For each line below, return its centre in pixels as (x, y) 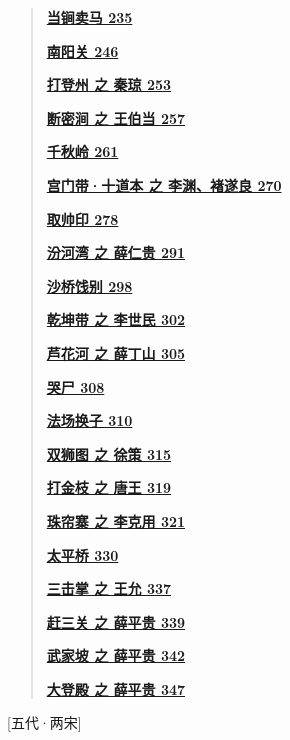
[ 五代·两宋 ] (44, 722)
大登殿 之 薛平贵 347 (116, 688)
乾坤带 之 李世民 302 (116, 319)
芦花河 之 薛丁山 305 (116, 352)
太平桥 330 (82, 554)
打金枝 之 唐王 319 (109, 487)
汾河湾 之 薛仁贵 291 (116, 252)
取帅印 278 (82, 218)
